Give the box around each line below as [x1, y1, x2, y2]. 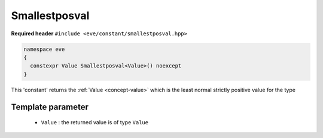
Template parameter [11, 102, 89, 112]
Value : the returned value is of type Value [41, 119, 149, 126]
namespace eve [23, 45, 65, 53]
